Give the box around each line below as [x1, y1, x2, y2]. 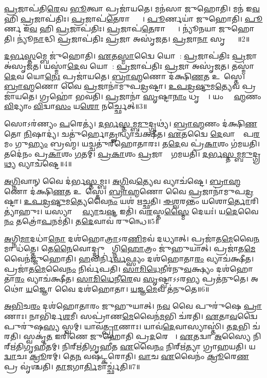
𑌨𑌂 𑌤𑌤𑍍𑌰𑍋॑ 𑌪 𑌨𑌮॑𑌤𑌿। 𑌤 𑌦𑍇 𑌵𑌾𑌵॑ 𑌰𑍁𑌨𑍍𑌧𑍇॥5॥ [4, 216, 159, 226]
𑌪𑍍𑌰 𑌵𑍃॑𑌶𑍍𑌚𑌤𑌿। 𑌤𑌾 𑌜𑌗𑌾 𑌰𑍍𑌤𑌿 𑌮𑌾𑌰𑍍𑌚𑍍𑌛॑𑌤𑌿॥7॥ [4, 361, 140, 371]
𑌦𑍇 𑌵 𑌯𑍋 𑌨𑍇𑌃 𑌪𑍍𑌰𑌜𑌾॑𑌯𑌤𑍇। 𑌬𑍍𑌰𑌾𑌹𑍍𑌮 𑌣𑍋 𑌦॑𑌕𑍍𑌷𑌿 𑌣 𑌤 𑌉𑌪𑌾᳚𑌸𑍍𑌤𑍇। [4, 70, 245, 81]
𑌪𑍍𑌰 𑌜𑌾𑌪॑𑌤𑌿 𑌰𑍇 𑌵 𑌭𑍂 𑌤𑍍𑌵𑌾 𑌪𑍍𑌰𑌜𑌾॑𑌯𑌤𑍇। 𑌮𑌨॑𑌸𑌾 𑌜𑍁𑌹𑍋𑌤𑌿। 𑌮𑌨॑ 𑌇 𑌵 [4, 3, 260, 13]
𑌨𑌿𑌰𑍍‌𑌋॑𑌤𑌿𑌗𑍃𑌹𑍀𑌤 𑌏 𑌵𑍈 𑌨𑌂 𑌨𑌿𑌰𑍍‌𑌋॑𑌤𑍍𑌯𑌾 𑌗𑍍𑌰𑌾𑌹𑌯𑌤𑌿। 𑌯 [62, 341, 256, 351]
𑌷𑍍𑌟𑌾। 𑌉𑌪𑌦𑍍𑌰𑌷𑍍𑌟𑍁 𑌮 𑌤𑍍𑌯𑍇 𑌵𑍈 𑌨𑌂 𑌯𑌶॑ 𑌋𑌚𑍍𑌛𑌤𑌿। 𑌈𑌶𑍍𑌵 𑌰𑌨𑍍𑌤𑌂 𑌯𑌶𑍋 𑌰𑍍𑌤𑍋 [4, 196, 251, 206]
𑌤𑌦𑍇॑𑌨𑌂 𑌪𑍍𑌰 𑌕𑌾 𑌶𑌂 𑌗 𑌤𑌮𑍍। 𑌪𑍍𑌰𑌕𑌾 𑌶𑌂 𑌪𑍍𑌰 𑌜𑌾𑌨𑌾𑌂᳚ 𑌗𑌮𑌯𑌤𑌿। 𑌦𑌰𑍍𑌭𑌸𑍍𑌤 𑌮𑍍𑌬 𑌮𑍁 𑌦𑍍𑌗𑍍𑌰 [4, 148, 261, 159]
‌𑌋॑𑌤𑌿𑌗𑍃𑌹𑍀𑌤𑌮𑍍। [4, 341, 60, 351]
